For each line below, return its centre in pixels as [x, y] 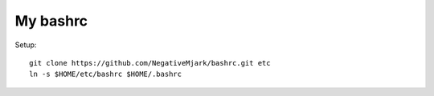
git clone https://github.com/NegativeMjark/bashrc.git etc [150, 63]
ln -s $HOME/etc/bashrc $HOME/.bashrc [106, 74]
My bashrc [51, 21]
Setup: [26, 45]
